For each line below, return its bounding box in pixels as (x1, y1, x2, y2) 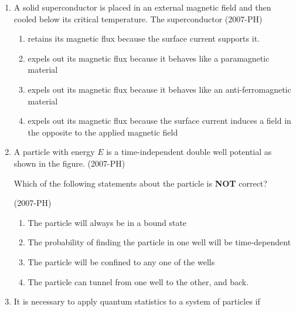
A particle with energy (13, 146, 95, 158)
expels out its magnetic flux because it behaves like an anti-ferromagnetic (28, 83, 291, 95)
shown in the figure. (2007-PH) (13, 157, 125, 169)
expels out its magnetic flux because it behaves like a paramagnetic (28, 52, 270, 64)
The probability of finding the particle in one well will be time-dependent (28, 236, 291, 248)
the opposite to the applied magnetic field (28, 126, 178, 138)
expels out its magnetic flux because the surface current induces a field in (28, 114, 291, 127)
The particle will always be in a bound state (28, 216, 187, 228)
